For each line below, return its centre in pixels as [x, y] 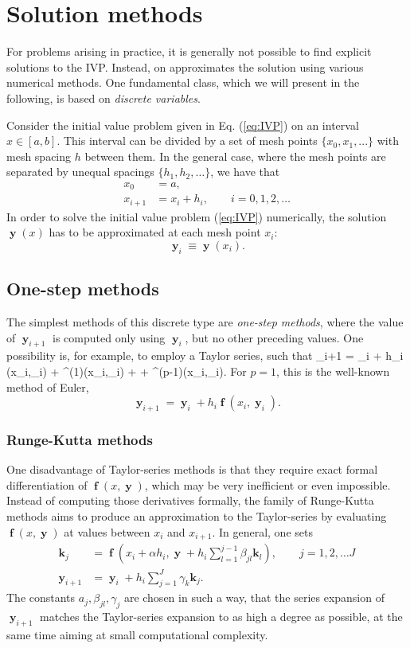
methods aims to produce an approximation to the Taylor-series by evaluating [197, 516]
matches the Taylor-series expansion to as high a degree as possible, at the [221, 617]
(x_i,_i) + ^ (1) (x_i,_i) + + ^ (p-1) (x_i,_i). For [127, 371]
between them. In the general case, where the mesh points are [235, 156]
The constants [41, 597]
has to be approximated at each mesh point [155, 232]
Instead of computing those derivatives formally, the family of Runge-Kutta [190, 500]
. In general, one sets [262, 531]
